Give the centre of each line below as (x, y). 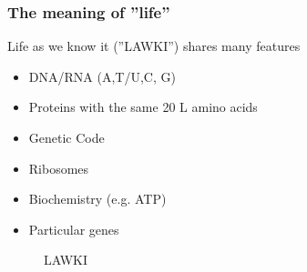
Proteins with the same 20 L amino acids (143, 107)
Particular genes (74, 229)
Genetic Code (67, 137)
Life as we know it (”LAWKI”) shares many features (154, 46)
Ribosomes (59, 168)
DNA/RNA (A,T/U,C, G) (102, 76)
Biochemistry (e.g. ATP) (97, 199)
